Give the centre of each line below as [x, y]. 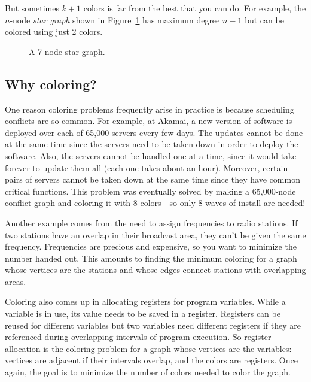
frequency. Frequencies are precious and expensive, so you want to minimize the [151, 246]
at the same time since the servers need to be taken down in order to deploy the [152, 144]
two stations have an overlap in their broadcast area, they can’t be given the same [155, 234]
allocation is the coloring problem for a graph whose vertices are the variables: [148, 348]
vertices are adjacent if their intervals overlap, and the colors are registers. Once [151, 360]
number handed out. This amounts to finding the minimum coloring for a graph [151, 258]
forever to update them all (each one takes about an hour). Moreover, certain [147, 167]
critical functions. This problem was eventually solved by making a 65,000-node [150, 191]
